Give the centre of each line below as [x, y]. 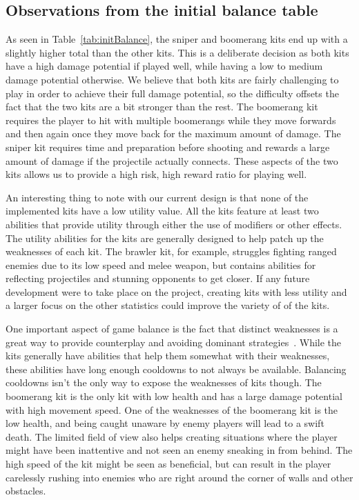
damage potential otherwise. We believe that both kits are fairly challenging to [172, 79]
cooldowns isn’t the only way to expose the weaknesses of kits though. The [164, 382]
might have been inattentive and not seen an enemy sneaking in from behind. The [179, 450]
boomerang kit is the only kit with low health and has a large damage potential [174, 396]
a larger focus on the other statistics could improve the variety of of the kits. [168, 305]
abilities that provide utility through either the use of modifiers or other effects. [174, 224]
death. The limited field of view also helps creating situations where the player [172, 436]
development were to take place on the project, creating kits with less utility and [176, 291]
